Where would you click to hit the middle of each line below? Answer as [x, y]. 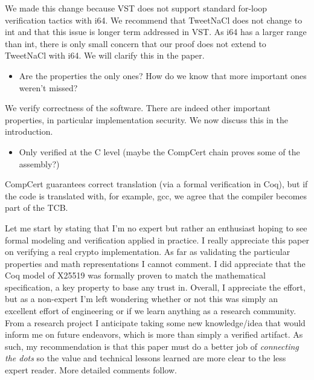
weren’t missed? [48, 87]
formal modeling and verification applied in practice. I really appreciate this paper [157, 240]
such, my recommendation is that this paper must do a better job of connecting [152, 346]
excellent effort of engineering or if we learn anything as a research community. [151, 311]
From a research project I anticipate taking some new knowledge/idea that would [155, 322]
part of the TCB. [37, 208]
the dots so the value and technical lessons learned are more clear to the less [146, 358]
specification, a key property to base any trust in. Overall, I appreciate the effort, [155, 287]
